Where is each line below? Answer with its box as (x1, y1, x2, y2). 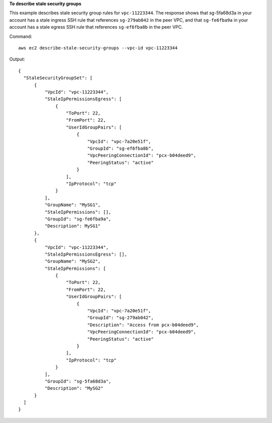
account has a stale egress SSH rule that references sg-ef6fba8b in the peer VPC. (9, 24, 183, 30)
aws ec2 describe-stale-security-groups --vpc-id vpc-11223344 (18, 45, 178, 50)
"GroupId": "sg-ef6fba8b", (87, 146, 154, 151)
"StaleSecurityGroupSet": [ (23, 75, 93, 81)
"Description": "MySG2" (44, 386, 103, 391)
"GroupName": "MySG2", (44, 259, 101, 264)
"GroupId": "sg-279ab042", (87, 315, 154, 321)
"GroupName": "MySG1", (44, 202, 101, 208)
